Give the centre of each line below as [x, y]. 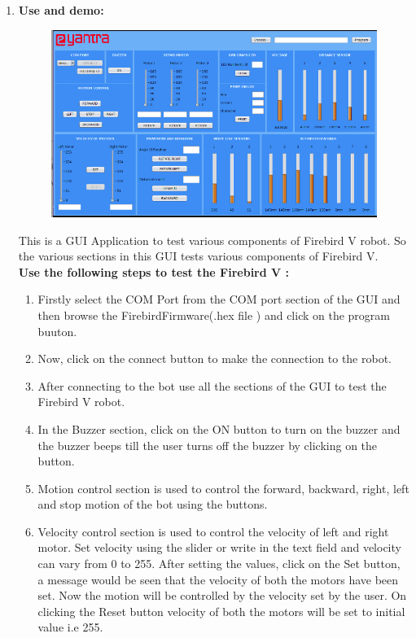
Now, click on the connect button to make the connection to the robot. [215, 358]
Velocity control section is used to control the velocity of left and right [213, 531]
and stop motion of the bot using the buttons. [153, 504]
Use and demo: [61, 10]
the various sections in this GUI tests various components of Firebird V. [198, 256]
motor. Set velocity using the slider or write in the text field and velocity [219, 547]
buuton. [57, 331]
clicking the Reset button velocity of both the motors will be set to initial [221, 611]
